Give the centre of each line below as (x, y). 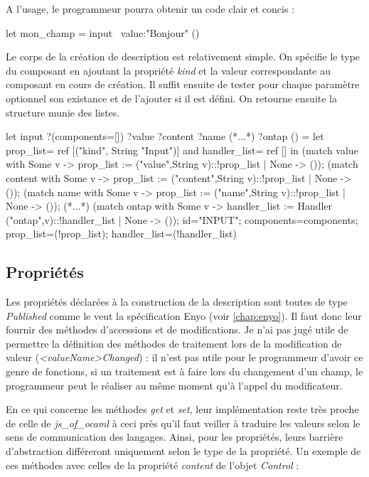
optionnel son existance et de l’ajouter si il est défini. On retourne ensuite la (172, 98)
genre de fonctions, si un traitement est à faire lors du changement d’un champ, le (184, 371)
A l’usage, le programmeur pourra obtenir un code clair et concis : (150, 9)
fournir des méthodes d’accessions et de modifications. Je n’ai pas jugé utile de (177, 329)
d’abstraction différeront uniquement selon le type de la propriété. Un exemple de (183, 451)
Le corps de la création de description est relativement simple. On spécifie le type (183, 57)
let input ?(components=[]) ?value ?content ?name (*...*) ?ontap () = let (165, 136)
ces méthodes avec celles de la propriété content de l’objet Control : (153, 465)
